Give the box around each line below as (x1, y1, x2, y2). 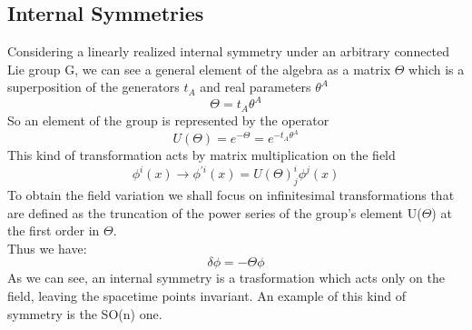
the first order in (7, 221, 100, 240)
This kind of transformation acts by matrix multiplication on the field (7, 145, 396, 165)
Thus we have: (7, 238, 87, 257)
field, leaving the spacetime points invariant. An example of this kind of (7, 286, 406, 305)
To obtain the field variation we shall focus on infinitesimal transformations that (7, 185, 455, 205)
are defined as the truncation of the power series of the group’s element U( (7, 203, 422, 222)
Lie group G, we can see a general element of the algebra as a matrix (7, 59, 391, 78)
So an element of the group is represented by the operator (7, 110, 329, 129)
